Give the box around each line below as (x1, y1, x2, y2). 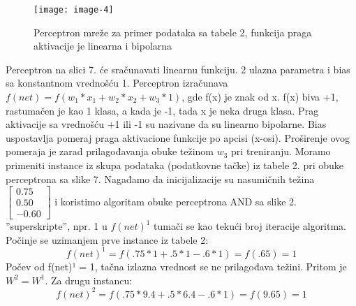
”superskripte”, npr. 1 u (6, 219, 107, 233)
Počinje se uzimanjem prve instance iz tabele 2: (6, 232, 209, 247)
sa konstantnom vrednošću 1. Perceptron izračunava (6, 75, 228, 90)
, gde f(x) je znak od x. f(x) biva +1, (181, 89, 339, 104)
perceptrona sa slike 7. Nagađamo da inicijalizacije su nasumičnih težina (6, 171, 315, 186)
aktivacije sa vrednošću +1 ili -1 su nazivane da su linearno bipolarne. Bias (6, 117, 327, 131)
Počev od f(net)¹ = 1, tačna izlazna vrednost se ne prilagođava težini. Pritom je (6, 258, 347, 273)
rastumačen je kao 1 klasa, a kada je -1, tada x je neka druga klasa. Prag (6, 103, 319, 117)
